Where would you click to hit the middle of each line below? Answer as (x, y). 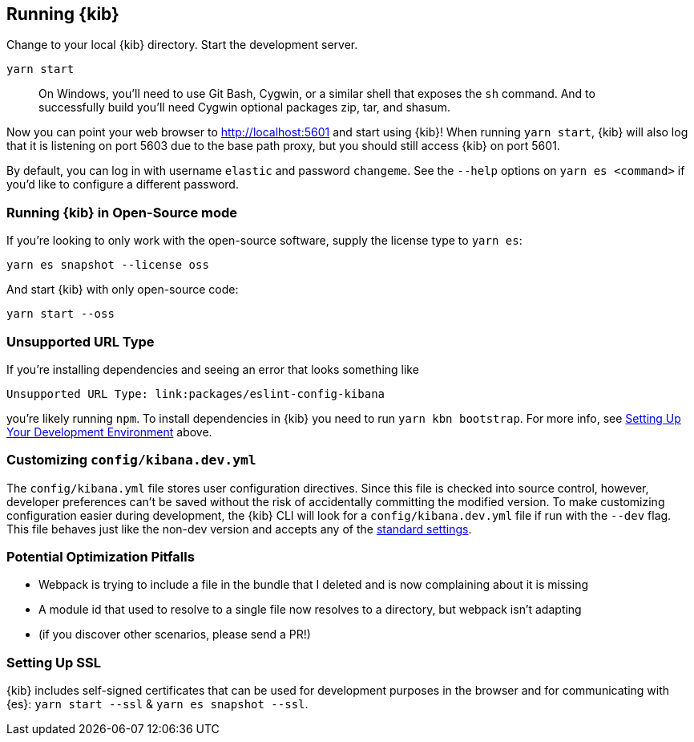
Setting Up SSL (54, 662)
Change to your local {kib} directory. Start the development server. (182, 45)
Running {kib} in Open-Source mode (122, 212)
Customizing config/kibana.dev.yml (131, 460)
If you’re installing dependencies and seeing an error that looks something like (213, 369)
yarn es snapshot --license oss (108, 265)
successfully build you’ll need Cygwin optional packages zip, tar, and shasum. (244, 107)
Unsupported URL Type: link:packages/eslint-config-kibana (196, 393)
